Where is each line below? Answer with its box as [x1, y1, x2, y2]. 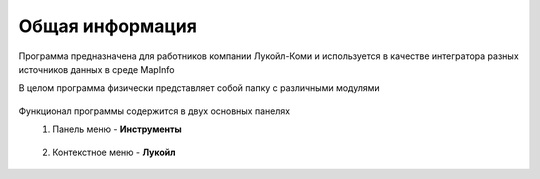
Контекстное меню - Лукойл [52, 146, 176, 158]
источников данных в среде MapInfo [18, 63, 175, 75]
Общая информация [18, 15, 197, 37]
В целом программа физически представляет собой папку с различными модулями [18, 82, 380, 94]
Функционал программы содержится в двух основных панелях [18, 105, 290, 117]
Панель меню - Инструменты [52, 123, 182, 135]
